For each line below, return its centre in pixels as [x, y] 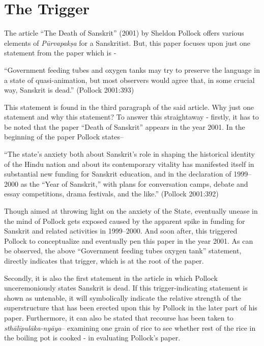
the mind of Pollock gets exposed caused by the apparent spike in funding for [125, 221]
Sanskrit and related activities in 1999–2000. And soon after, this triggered [121, 231]
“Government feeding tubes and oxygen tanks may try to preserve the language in [132, 69]
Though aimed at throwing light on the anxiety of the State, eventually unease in [131, 211]
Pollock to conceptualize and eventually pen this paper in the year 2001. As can [129, 240]
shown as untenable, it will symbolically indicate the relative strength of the [123, 297]
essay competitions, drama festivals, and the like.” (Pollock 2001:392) [111, 194]
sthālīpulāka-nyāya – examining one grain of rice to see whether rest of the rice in [130, 327]
